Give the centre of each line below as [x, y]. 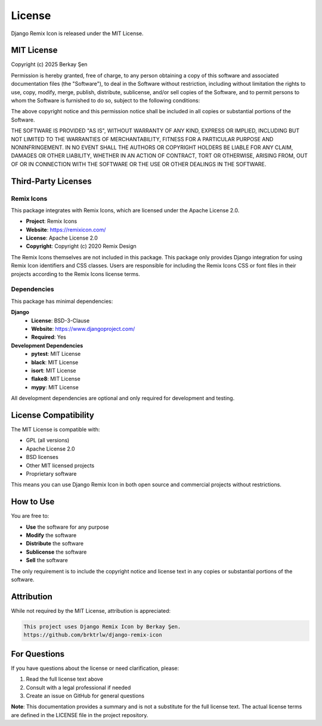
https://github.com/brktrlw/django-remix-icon [93, 635]
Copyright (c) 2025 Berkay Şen [49, 64]
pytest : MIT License [56, 354]
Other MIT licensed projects [60, 466]
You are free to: [30, 516]
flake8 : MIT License [56, 379]
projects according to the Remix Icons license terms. [75, 274]
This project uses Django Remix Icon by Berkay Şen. [102, 626]
